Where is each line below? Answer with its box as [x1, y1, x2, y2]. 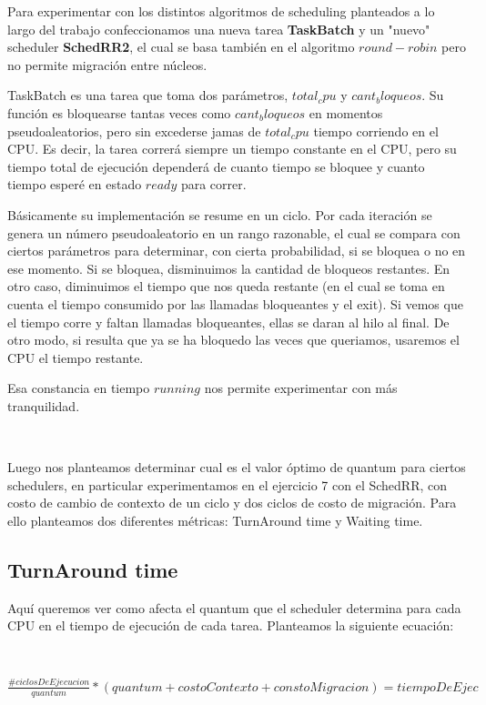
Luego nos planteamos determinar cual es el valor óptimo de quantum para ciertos [7, 458, 466, 477]
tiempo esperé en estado [7, 175, 142, 194]
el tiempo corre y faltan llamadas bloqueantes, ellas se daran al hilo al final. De [7, 312, 450, 331]
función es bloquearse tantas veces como [7, 103, 231, 122]
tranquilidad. [7, 396, 80, 415]
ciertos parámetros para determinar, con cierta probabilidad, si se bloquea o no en [7, 241, 466, 260]
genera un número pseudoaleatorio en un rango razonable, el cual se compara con [7, 223, 461, 242]
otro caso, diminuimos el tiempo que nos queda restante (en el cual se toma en [7, 277, 445, 296]
